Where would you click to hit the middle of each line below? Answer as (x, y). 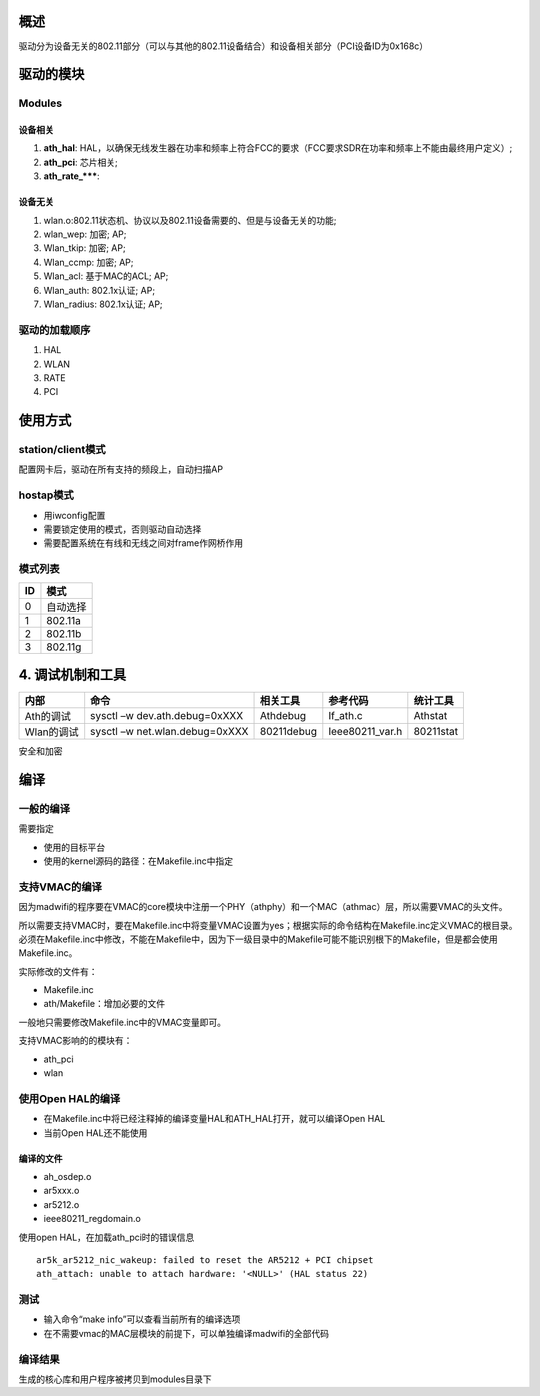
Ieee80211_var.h (365, 732)
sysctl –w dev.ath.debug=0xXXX (167, 716)
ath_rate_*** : (71, 176)
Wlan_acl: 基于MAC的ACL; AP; (106, 276)
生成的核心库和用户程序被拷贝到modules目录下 (115, 1379)
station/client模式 (62, 450)
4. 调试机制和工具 (72, 674)
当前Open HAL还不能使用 (95, 1132)
